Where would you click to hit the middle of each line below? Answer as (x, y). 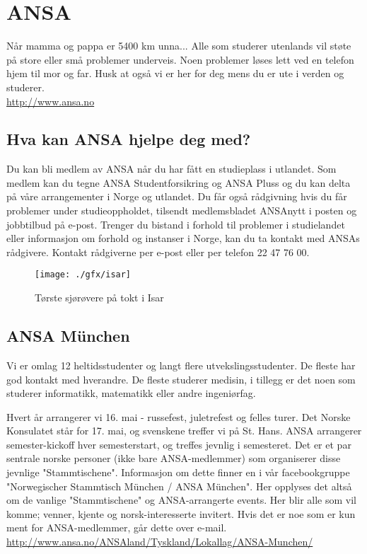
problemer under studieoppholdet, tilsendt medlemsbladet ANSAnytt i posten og (182, 210)
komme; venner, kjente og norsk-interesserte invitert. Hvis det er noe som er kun (181, 513)
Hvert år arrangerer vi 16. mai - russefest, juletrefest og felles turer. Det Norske (179, 416)
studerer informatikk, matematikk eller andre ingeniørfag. (131, 393)
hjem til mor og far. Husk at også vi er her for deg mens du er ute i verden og (175, 73)
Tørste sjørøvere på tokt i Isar (99, 298)
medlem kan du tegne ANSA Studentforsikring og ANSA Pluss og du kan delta (179, 182)
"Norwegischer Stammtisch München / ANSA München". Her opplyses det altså (179, 486)
